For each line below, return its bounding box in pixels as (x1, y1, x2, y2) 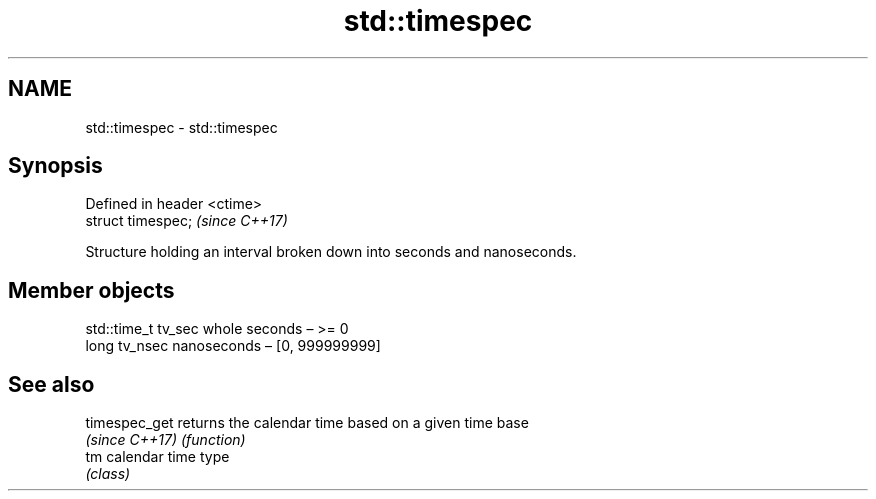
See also (8, 371, 95, 397)
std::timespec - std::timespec (85, 118, 278, 136)
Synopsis (8, 153, 103, 179)
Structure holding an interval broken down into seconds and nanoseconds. (85, 243, 577, 261)
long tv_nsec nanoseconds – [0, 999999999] (85, 337, 381, 355)
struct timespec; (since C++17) (85, 212, 288, 230)
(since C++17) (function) (85, 431, 246, 449)
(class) (85, 465, 131, 483)
